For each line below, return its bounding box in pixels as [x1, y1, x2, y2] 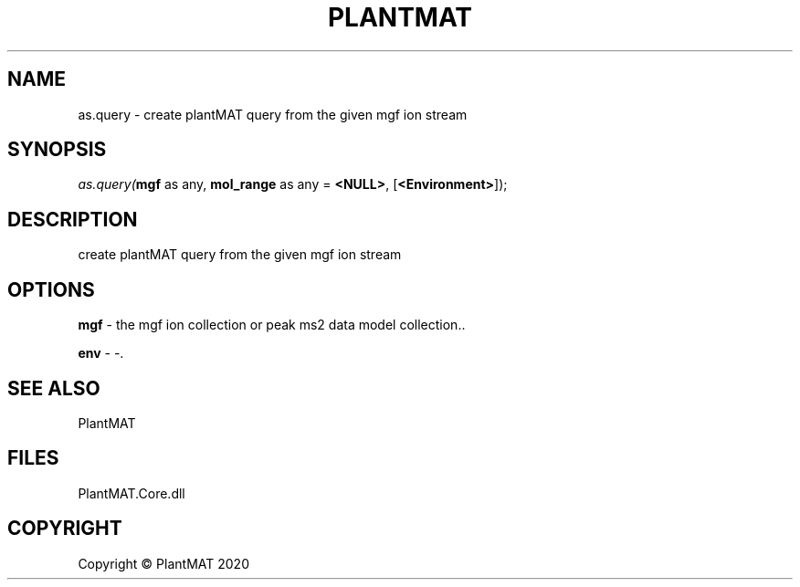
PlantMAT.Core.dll [78, 485, 185, 501]
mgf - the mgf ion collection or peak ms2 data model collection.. [78, 317, 466, 333]
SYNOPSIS [7, 138, 107, 162]
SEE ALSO [7, 376, 100, 400]
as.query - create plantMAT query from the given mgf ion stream [78, 106, 468, 122]
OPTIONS [7, 278, 95, 301]
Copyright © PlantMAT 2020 [78, 555, 249, 571]
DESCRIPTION [7, 207, 138, 231]
